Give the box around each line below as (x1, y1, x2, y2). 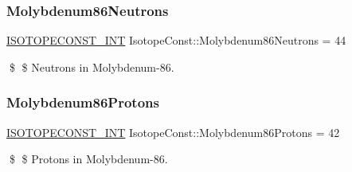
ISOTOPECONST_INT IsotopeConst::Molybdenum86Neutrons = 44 (6, 32, 346, 49)
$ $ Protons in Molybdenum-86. (9, 150, 168, 167)
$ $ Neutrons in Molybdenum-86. (9, 58, 174, 75)
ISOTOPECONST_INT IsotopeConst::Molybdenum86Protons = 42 (6, 123, 340, 140)
